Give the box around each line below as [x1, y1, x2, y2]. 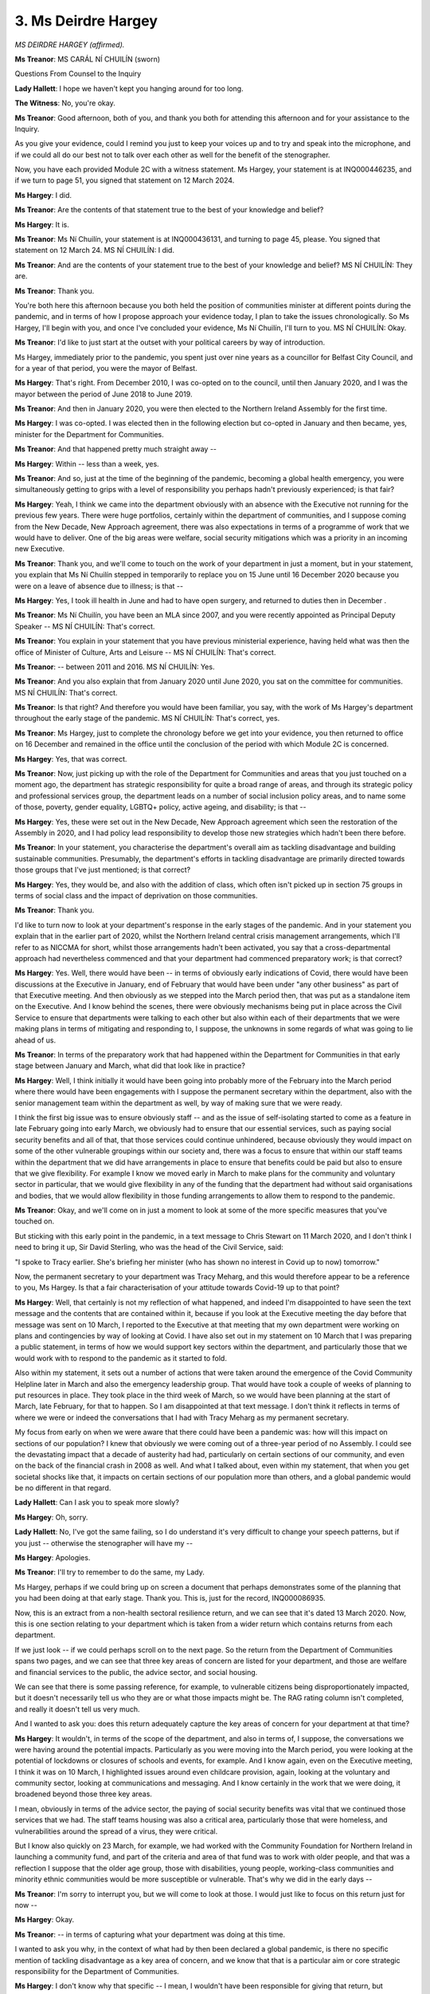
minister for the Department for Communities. [14, 429, 164, 439]
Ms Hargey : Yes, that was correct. [14, 754, 127, 763]
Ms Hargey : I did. [14, 190, 72, 199]
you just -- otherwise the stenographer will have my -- [14, 1538, 193, 1547]
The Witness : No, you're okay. [14, 98, 115, 108]
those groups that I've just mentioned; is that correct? [14, 865, 191, 875]
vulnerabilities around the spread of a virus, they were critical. [14, 1827, 218, 1836]
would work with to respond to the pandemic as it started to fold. [14, 1353, 227, 1363]
